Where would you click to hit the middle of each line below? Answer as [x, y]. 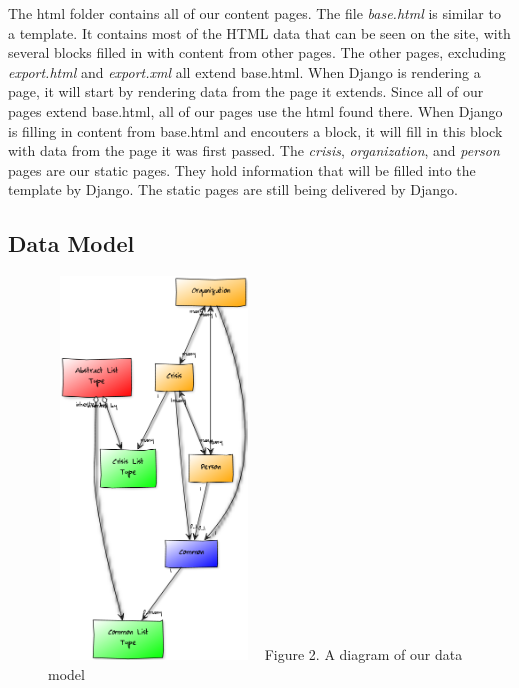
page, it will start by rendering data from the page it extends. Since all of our [246, 91]
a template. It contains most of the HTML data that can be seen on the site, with [259, 32]
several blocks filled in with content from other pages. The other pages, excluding [257, 52]
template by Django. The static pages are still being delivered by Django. [233, 189]
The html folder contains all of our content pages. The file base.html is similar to [254, 13]
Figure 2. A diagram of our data [363, 654]
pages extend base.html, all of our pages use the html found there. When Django [255, 110]
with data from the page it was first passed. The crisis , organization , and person [254, 150]
